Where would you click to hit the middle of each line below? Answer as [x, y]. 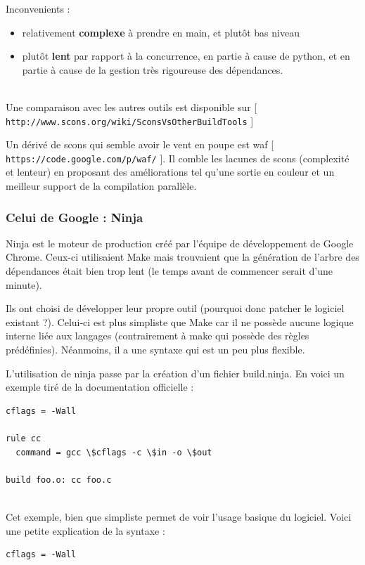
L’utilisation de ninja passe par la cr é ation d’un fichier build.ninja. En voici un [175, 373]
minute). [24, 284]
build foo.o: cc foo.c [59, 480]
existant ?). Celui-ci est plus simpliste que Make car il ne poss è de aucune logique [180, 322]
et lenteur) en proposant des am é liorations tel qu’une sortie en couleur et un [170, 172]
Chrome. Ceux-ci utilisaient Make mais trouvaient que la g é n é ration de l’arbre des [182, 257]
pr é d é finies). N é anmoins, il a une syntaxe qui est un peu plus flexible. [155, 350]
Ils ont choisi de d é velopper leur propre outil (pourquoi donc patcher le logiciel [175, 308]
